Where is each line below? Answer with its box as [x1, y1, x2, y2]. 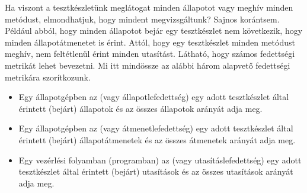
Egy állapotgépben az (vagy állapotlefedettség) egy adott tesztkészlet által [18, 91, 289, 103]
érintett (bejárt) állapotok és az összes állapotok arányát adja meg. [18, 102, 263, 114]
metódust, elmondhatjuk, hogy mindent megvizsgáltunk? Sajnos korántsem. [5, 12, 280, 25]
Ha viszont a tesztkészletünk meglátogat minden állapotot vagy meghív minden [5, 1, 293, 13]
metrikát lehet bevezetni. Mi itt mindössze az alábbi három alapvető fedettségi [5, 59, 290, 71]
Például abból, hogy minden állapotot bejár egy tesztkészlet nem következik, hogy [5, 24, 303, 37]
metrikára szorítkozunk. [5, 70, 91, 83]
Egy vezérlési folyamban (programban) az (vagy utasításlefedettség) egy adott [18, 153, 302, 166]
